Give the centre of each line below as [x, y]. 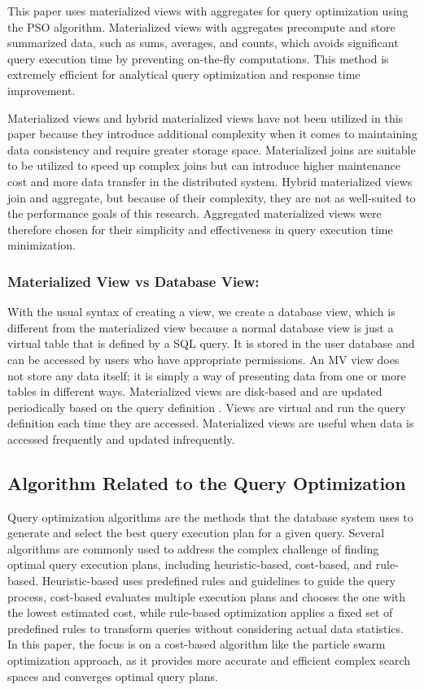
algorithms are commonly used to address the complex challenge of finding [193, 548]
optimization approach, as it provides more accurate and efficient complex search [209, 660]
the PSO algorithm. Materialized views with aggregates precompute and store [201, 26]
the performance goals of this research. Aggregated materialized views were [195, 213]
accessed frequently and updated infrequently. [121, 438]
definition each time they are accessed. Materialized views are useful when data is [211, 423]
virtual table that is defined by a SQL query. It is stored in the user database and [211, 343]
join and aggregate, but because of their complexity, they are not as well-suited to [212, 197]
